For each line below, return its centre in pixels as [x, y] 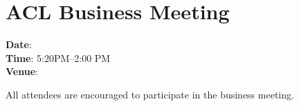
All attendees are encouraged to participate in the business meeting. [150, 94]
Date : [19, 44]
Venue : [22, 71]
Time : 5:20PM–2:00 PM [58, 57]
